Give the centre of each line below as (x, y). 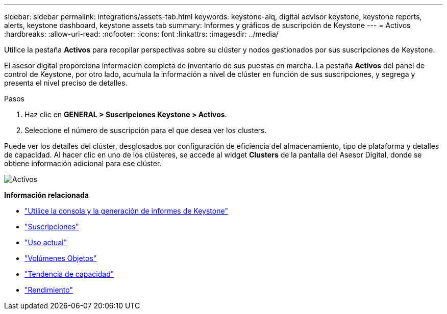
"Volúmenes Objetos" (61, 258)
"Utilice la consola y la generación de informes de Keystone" (126, 211)
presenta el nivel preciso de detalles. (66, 83)
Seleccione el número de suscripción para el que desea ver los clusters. (146, 130)
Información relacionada (46, 195)
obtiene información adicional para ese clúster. (83, 163)
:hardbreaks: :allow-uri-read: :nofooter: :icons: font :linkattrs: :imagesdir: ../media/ (141, 34)
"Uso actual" (46, 242)
